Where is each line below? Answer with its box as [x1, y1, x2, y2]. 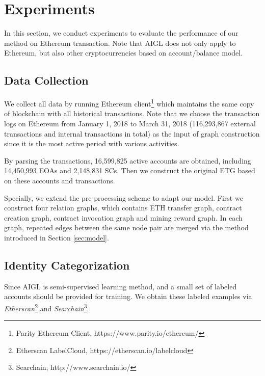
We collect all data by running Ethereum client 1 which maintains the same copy [4, 97, 254, 109]
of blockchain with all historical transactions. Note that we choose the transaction [4, 108, 260, 119]
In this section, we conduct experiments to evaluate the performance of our [4, 28, 238, 38]
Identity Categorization [4, 257, 130, 273]
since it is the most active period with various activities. [4, 138, 179, 149]
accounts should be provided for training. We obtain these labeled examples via [4, 291, 252, 302]
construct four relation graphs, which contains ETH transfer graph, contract [4, 202, 242, 213]
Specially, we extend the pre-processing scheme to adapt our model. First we [4, 192, 243, 203]
